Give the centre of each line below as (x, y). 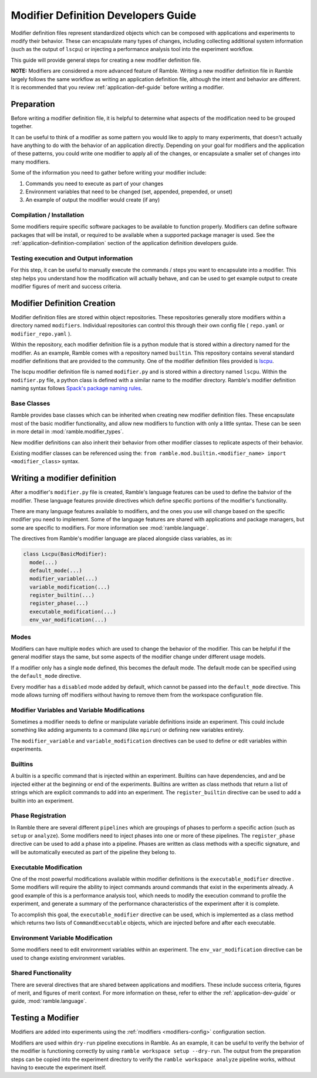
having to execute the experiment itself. (59, 1067)
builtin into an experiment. (42, 801)
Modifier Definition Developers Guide (104, 15)
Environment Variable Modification (62, 938)
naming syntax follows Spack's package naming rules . (77, 389)
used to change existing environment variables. (68, 958)
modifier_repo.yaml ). (41, 334)
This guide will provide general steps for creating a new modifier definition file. (106, 60)
